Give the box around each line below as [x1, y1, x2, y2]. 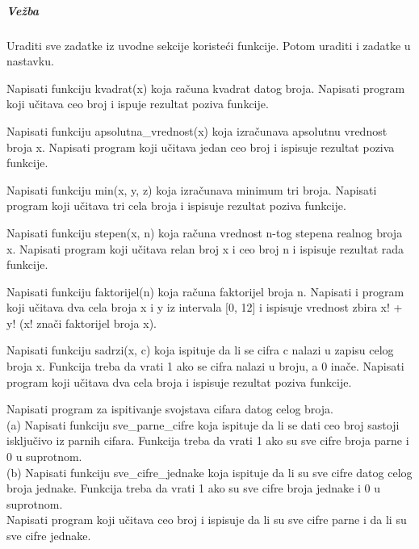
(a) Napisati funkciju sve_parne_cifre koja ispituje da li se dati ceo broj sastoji [6, 416, 400, 433]
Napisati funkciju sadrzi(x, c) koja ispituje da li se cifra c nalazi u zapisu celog [6, 342, 394, 358]
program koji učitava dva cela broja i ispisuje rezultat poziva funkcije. [6, 373, 352, 390]
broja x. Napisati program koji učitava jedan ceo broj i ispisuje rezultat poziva [6, 138, 395, 155]
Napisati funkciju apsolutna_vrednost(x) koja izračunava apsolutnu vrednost [6, 122, 388, 139]
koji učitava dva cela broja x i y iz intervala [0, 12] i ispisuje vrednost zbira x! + [6, 299, 403, 316]
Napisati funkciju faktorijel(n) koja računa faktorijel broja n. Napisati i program [6, 283, 404, 300]
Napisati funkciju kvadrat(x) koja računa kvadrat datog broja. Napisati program [6, 79, 405, 96]
